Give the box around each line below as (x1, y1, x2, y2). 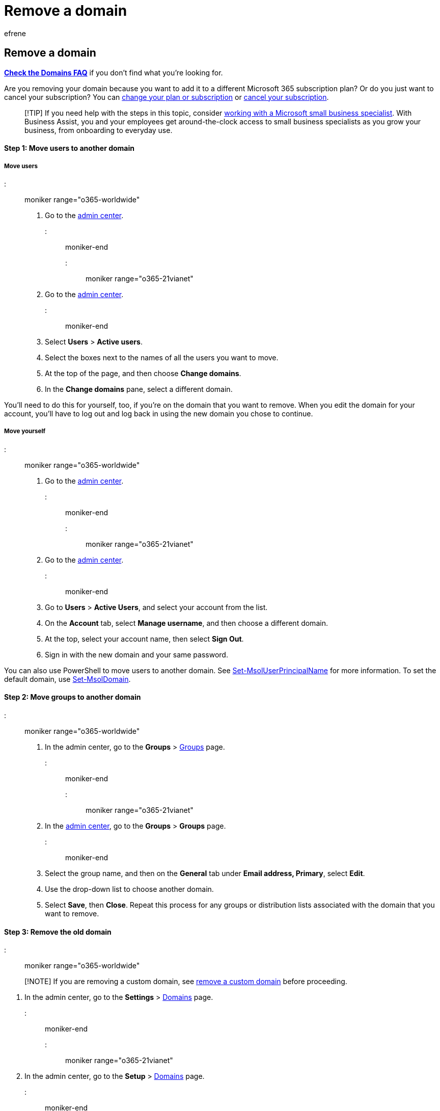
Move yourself (4, 428, 46, 435)
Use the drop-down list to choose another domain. (45, 884, 214, 893)
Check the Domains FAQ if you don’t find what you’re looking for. (4, 68, 223, 77)
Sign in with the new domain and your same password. (45, 650, 228, 659)
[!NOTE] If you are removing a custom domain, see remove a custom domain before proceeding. (24, 977, 347, 986)
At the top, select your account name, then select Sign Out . (45, 634, 244, 643)
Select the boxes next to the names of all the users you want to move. (45, 353, 279, 362)
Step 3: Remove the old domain (4, 927, 112, 936)
